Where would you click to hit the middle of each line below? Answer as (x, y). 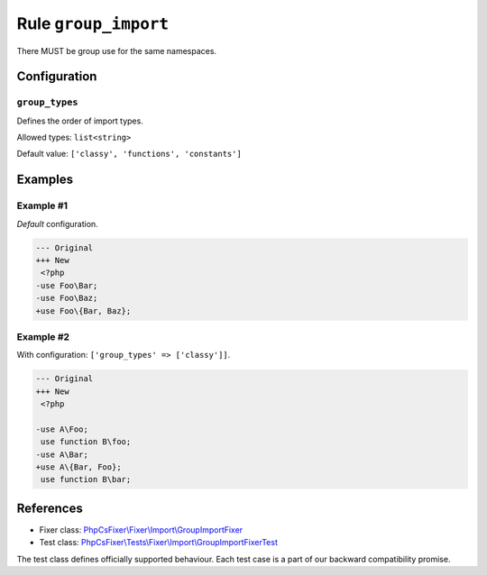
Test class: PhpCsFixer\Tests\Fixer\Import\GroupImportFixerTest (159, 543)
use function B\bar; (86, 479)
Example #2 (43, 336)
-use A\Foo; (62, 429)
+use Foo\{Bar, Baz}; (83, 310)
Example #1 (42, 205)
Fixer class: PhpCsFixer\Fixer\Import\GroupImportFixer (141, 529)
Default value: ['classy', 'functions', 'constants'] (129, 154)
